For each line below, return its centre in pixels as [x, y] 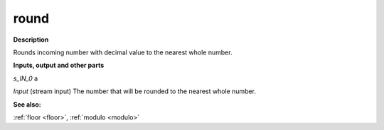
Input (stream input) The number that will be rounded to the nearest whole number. [134, 91]
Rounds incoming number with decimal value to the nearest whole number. [123, 52]
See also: [27, 104]
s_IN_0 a [26, 78]
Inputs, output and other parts [59, 65]
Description [31, 40]
